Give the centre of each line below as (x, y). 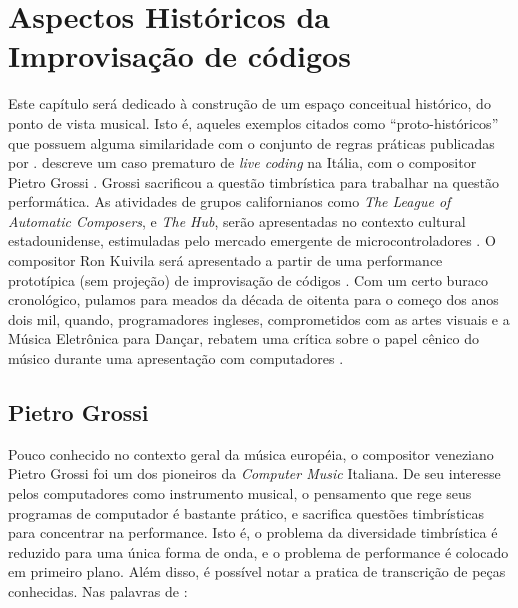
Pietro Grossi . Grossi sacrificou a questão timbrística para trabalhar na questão (253, 181)
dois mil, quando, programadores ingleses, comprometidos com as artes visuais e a (259, 318)
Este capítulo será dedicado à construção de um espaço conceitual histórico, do (249, 103)
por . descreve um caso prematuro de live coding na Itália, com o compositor (242, 162)
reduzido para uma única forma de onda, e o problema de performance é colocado (258, 551)
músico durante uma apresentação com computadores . (176, 358)
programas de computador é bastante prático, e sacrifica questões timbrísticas (246, 512)
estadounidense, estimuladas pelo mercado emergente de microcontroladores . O (252, 240)
